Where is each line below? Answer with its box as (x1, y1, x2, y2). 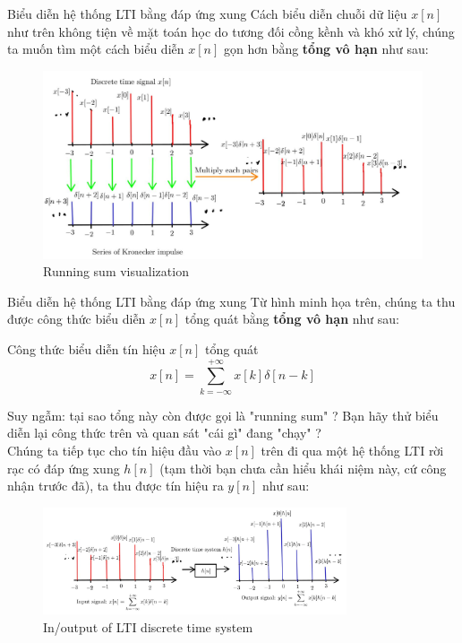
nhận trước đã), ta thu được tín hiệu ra (7, 476, 224, 495)
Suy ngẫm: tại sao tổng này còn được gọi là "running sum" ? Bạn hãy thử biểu (7, 405, 439, 424)
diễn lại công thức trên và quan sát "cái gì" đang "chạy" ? (7, 423, 321, 442)
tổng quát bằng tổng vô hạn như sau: (184, 309, 399, 328)
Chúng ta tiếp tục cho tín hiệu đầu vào (7, 440, 222, 459)
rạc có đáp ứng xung (7, 458, 120, 477)
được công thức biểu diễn (7, 309, 146, 328)
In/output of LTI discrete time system (43, 617, 253, 636)
